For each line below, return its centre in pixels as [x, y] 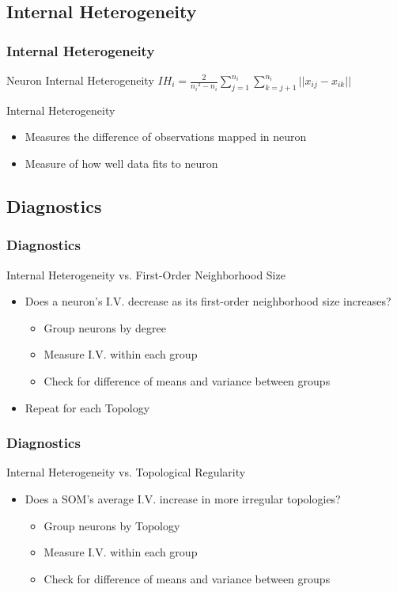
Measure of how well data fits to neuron [121, 163]
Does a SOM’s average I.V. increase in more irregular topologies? [183, 498]
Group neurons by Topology [112, 525]
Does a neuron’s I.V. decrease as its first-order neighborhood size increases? [208, 301]
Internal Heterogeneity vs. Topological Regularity [126, 472]
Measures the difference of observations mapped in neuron [166, 137]
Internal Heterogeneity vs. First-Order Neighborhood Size [146, 274]
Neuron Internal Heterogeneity [80, 80]
